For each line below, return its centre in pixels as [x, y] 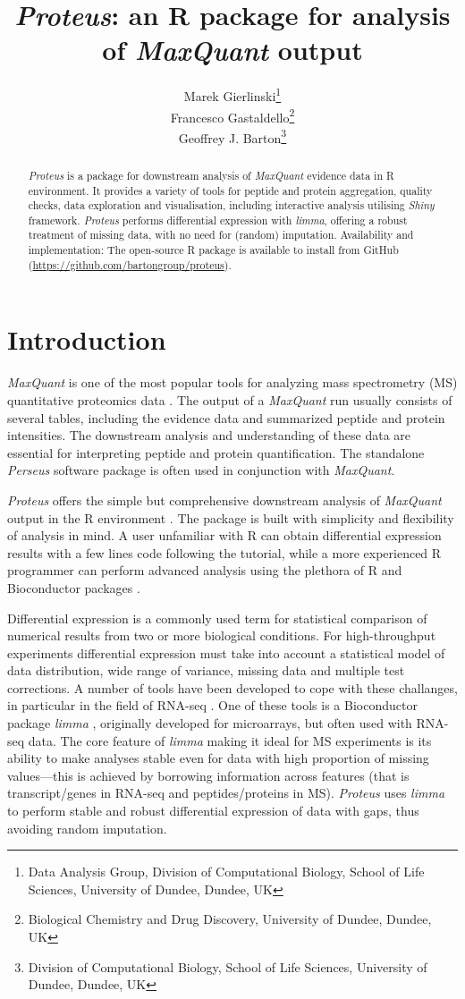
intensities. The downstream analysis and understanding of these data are [209, 435]
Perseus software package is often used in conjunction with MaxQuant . [201, 470]
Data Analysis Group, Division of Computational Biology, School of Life [226, 872]
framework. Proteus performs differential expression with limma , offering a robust [218, 220]
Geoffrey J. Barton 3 [232, 136]
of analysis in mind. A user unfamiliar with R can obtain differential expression [224, 535]
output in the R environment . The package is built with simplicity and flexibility [231, 517]
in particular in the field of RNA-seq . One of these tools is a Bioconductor [212, 705]
